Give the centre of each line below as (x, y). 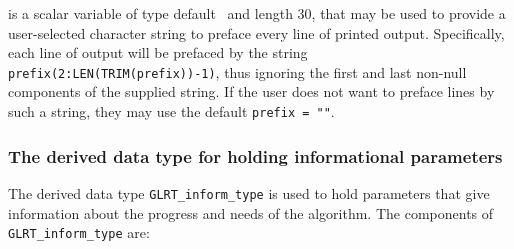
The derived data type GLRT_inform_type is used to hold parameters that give (249, 192)
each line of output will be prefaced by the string (158, 52)
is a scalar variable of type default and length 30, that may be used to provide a (257, 13)
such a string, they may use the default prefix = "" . (171, 111)
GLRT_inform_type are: (79, 232)
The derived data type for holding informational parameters (255, 155)
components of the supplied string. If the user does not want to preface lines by (251, 91)
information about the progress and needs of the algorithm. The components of (251, 212)
